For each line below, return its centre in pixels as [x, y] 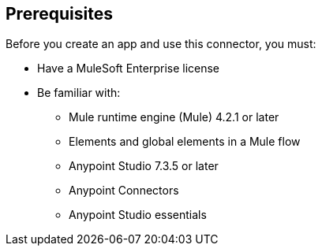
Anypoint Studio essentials [138, 215]
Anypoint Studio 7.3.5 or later [144, 166]
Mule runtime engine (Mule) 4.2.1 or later [174, 117]
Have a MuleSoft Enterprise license [129, 69]
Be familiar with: [79, 93]
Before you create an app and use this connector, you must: [161, 44]
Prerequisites [59, 14]
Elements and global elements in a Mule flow [185, 142]
